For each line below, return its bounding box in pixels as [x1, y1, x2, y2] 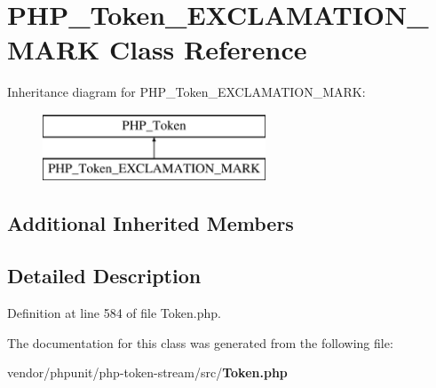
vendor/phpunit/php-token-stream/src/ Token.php [7, 363, 288, 382]
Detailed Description [7, 262, 202, 289]
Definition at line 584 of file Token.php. [7, 304, 221, 322]
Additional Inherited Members [7, 210, 294, 237]
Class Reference [109, 31, 307, 67]
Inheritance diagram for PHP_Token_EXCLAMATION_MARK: [7, 83, 366, 101]
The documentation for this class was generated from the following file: [7, 333, 393, 352]
